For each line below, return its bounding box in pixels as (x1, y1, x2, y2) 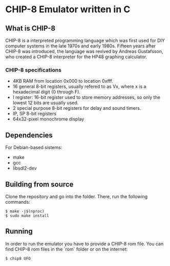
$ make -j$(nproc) (5, 208, 45, 214)
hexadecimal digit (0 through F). (12, 89, 81, 95)
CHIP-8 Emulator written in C (5, 4, 131, 15)
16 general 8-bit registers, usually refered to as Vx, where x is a (12, 83, 146, 90)
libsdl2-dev (12, 165, 37, 172)
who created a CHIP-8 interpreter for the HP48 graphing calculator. (5, 54, 147, 60)
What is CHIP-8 (5, 24, 55, 33)
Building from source (5, 180, 74, 188)
